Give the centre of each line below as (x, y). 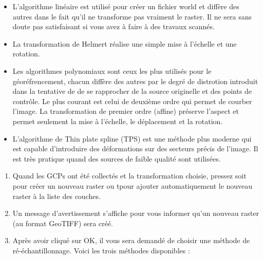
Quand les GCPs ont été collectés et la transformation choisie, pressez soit (129, 176)
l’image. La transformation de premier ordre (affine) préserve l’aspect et (126, 111)
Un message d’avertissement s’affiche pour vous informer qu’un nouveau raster (136, 213)
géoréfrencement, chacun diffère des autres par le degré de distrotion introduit (135, 81)
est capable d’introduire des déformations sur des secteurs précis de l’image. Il (135, 148)
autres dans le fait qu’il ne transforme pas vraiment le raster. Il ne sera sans (132, 16)
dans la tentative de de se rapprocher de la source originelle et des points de (132, 91)
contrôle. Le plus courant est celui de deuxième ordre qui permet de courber (132, 101)
